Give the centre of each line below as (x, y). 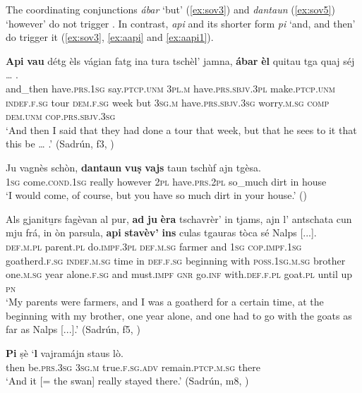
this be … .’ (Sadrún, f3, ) (60, 144)
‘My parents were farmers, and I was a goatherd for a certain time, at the (165, 302)
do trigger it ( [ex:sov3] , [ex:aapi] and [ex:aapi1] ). (110, 37)
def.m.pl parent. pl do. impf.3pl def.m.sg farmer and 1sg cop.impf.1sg (154, 246)
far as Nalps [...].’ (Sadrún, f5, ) (73, 329)
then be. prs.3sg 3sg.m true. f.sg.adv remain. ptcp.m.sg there (133, 367)
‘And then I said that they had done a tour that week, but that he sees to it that (181, 129)
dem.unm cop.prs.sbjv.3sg (61, 116)
